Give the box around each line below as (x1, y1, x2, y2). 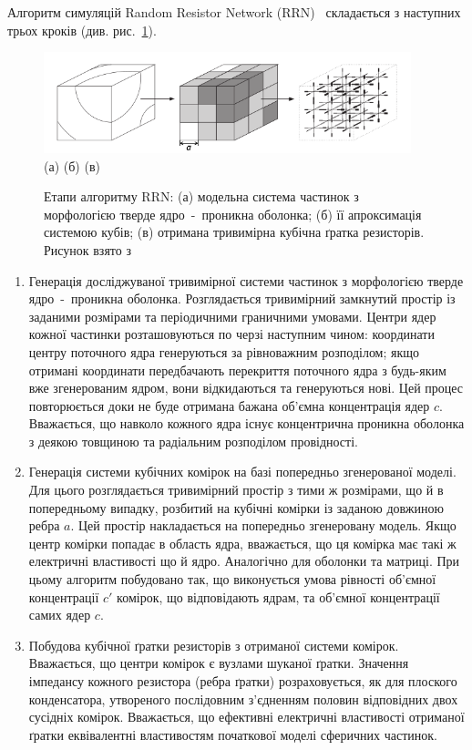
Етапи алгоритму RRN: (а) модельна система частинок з (44, 187, 359, 206)
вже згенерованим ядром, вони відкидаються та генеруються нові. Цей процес (28, 378, 464, 397)
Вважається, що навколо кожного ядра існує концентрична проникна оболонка (28, 414, 465, 433)
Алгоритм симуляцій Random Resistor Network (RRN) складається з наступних (7, 3, 461, 21)
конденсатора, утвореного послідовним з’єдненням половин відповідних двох (28, 689, 458, 708)
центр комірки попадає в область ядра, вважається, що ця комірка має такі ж (28, 533, 457, 552)
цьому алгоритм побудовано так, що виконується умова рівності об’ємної (28, 570, 436, 589)
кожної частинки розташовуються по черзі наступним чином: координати (28, 324, 435, 344)
